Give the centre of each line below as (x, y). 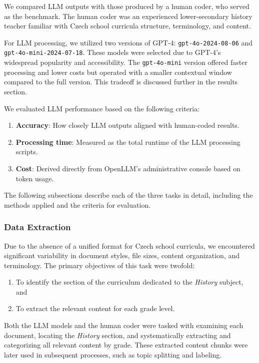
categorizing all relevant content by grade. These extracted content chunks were (126, 345)
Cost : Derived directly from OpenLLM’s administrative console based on (128, 168)
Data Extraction (37, 227)
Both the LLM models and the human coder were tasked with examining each (124, 325)
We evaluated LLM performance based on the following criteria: (102, 108)
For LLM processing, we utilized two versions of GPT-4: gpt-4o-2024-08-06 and (128, 42)
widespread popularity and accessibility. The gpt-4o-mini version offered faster (126, 62)
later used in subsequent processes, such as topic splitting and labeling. (113, 354)
